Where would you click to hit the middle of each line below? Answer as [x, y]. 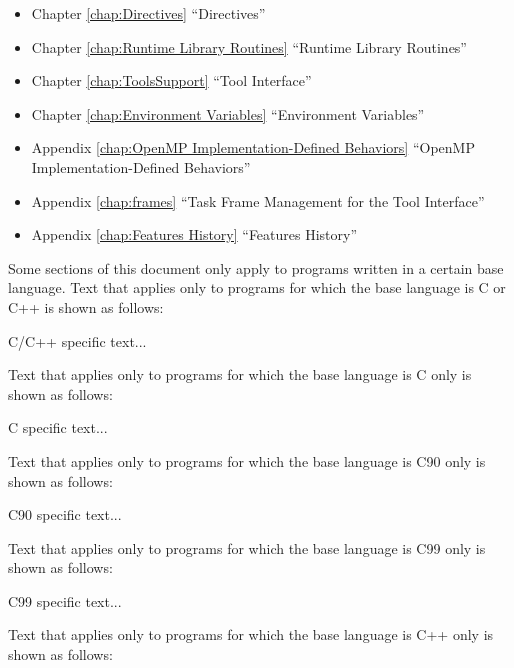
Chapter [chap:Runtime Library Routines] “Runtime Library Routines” [249, 46]
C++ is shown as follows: [86, 306]
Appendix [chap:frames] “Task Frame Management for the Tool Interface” [258, 200]
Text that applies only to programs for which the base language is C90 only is [247, 460]
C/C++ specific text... [77, 340]
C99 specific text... [65, 600]
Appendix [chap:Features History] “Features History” [194, 234]
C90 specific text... [65, 514]
